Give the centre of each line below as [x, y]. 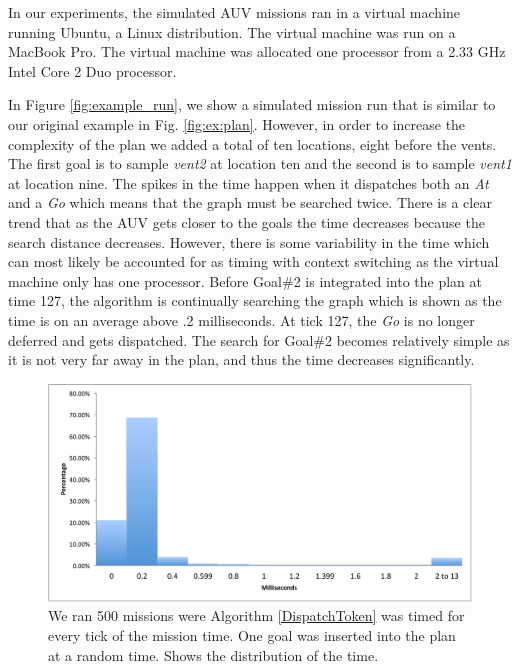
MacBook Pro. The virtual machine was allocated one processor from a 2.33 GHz [257, 51]
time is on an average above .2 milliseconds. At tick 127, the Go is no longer [241, 319]
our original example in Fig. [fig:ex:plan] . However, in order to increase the [237, 123]
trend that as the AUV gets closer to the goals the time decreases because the [246, 221]
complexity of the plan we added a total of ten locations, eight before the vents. [252, 143]
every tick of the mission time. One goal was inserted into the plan [252, 635]
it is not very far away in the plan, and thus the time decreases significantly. [241, 359]
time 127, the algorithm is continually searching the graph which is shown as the [255, 300]
